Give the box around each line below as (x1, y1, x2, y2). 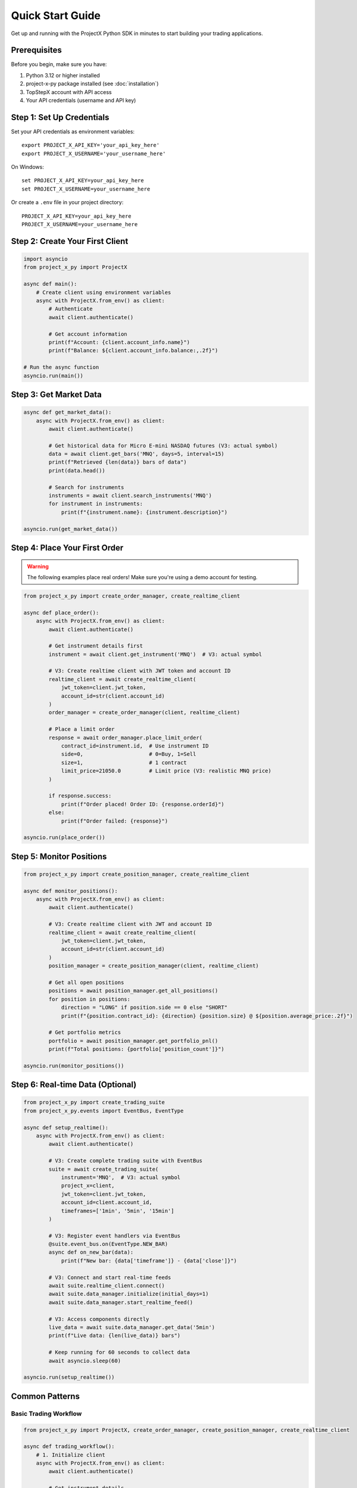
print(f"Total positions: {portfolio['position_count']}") (48, 1046, 225, 1053)
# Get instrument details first (48, 643, 143, 649)
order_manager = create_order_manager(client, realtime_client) (48, 709, 240, 716)
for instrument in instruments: (48, 501, 143, 507)
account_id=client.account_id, (61, 1199, 153, 1206)
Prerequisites (11, 45, 62, 55)
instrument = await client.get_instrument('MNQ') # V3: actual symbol (48, 651, 262, 658)
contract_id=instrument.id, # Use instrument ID (61, 742, 209, 749)
